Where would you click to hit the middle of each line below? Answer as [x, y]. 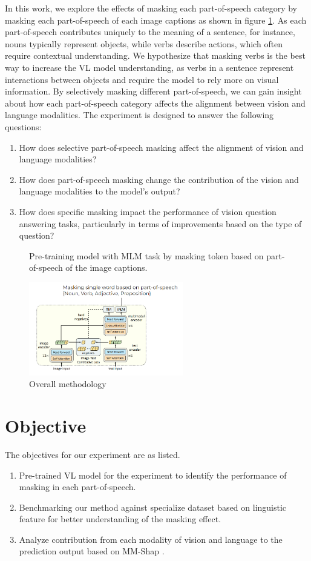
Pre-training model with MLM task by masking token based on [146, 255]
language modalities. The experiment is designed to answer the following [139, 115]
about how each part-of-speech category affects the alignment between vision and [155, 103]
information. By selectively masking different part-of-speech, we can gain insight [153, 91]
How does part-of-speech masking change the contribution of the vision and [159, 179]
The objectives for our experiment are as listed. [93, 454]
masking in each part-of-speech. [77, 487]
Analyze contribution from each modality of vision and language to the [151, 539]
